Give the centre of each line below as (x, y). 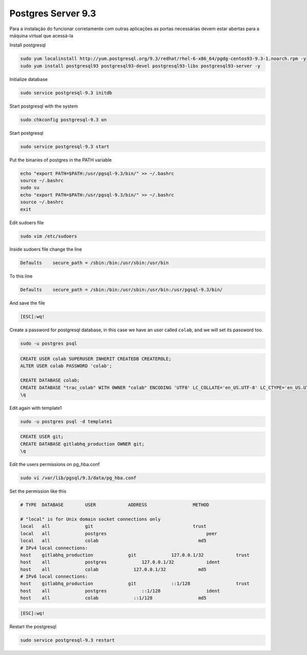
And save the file (27, 303)
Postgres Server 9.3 (53, 13)
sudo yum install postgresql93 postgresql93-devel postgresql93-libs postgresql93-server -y (140, 66)
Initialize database (29, 79)
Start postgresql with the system (44, 106)
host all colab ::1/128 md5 (113, 598)
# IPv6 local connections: (54, 577)
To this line (21, 276)
